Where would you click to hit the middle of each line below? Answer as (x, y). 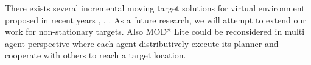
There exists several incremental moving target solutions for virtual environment (155, 8)
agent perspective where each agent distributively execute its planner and (142, 43)
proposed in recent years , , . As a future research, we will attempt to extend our (155, 20)
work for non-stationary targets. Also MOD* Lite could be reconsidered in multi (155, 32)
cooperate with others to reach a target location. (96, 55)
